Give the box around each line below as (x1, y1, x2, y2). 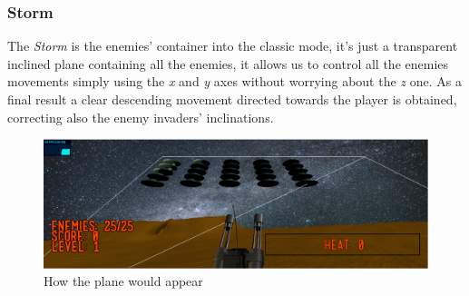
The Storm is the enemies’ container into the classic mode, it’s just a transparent (7, 36, 458, 55)
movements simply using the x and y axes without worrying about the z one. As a (7, 72, 462, 91)
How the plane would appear (44, 271, 203, 291)
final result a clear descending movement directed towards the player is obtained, (7, 90, 457, 108)
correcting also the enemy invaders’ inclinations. (7, 107, 274, 126)
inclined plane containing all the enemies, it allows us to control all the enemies (7, 54, 449, 73)
